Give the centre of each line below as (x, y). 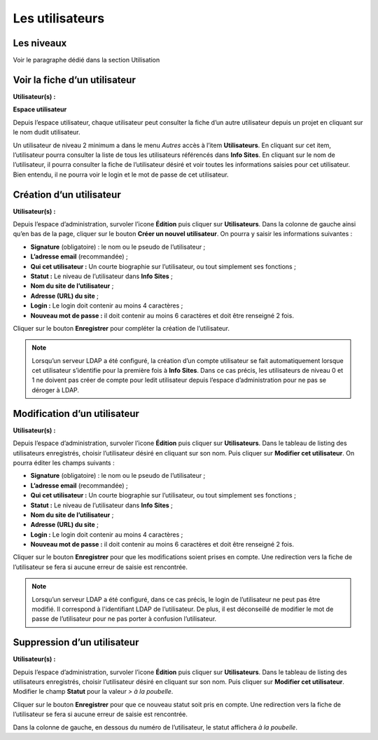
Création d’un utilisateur (67, 194)
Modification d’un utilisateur (76, 413)
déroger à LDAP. (56, 390)
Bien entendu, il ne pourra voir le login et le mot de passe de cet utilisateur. (121, 174)
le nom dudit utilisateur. (47, 132)
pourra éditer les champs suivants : (64, 463)
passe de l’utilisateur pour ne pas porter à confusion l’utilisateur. (124, 619)
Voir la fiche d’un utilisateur (74, 80)
